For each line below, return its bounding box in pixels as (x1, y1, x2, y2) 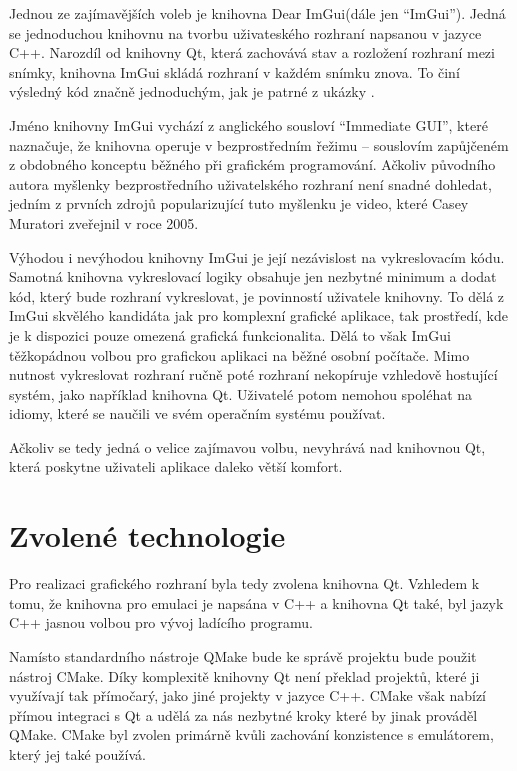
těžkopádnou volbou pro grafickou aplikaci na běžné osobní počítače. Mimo (9, 344, 470, 365)
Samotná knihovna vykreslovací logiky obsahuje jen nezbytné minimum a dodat (9, 266, 497, 287)
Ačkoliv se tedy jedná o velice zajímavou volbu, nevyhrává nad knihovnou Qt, (9, 436, 486, 457)
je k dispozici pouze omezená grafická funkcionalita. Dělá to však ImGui (9, 324, 451, 345)
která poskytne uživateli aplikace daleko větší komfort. (9, 456, 343, 477)
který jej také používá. (9, 743, 146, 764)
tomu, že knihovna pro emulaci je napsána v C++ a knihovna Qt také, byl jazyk (9, 592, 504, 613)
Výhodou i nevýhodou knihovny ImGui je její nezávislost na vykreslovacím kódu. (9, 246, 505, 267)
